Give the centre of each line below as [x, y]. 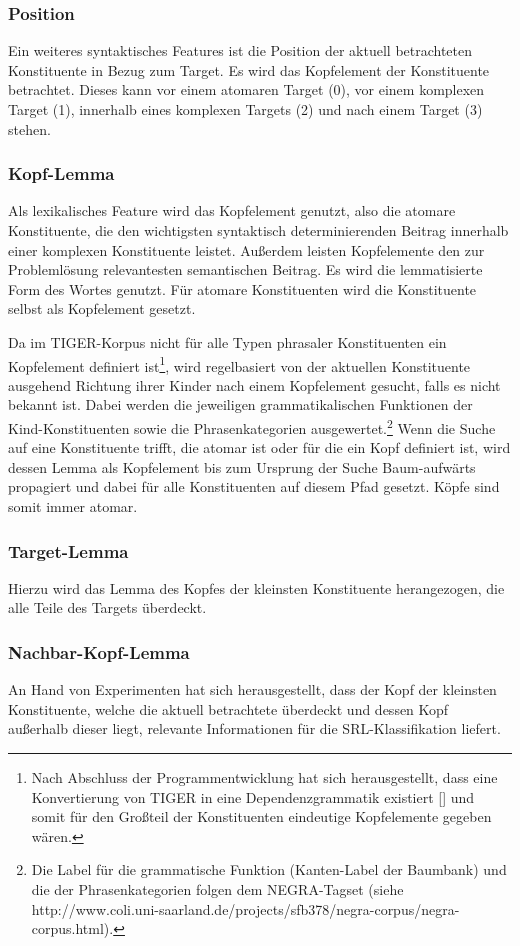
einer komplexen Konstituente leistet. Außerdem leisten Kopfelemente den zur [246, 249]
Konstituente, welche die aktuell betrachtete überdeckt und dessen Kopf [228, 708]
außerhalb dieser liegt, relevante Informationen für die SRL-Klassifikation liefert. [254, 728]
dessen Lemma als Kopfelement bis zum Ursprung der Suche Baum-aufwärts [242, 466]
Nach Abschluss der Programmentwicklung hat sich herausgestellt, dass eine [264, 777]
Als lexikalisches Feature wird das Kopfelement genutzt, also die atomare [232, 210]
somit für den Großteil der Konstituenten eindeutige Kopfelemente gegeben [261, 816]
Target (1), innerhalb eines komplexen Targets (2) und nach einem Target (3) [245, 109]
